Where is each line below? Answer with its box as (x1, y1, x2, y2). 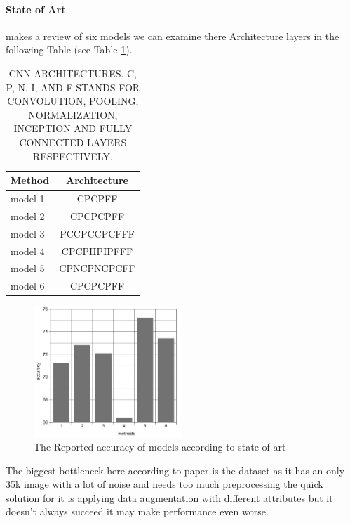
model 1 (11, 191, 45, 205)
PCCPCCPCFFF (60, 226, 135, 240)
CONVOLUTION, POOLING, (7, 93, 139, 108)
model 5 (11, 261, 45, 276)
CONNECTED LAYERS (19, 134, 127, 149)
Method (11, 173, 50, 188)
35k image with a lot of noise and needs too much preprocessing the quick (6, 477, 323, 491)
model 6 (11, 278, 45, 293)
